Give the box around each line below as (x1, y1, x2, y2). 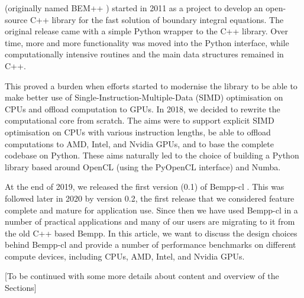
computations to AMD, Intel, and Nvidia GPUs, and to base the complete (5, 137, 274, 150)
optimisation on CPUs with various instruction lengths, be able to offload (5, 125, 271, 138)
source (5, 13, 28, 25)
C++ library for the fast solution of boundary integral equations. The (30, 13, 284, 25)
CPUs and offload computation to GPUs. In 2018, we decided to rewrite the (5, 102, 280, 115)
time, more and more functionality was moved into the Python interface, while (5, 36, 289, 48)
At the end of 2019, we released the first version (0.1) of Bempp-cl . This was (5, 180, 284, 193)
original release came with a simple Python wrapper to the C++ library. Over (5, 25, 288, 37)
